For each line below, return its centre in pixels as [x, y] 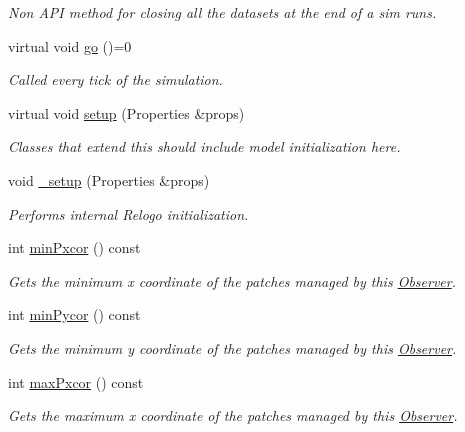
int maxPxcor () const [76, 381]
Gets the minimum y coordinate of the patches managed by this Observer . [232, 347]
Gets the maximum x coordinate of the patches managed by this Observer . [233, 415]
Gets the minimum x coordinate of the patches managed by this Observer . [232, 280]
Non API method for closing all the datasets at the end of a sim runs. [222, 12]
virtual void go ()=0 [70, 45]
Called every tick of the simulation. [115, 79]
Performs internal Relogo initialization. [128, 213]
